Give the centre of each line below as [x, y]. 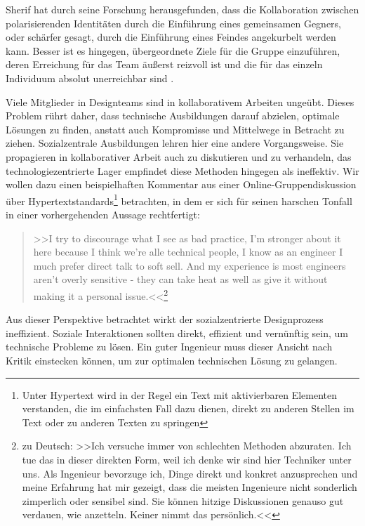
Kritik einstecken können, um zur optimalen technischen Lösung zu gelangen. [172, 360]
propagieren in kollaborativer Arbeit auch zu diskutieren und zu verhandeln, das [179, 156]
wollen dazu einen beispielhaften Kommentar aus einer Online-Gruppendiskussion [181, 184]
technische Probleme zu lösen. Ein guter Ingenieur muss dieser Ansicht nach [169, 347]
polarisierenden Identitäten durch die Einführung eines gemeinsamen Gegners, [174, 23]
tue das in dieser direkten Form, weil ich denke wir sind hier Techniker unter [187, 459]
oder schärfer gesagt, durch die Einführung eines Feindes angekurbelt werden [171, 37]
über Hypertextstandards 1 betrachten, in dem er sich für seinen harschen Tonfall [179, 199]
